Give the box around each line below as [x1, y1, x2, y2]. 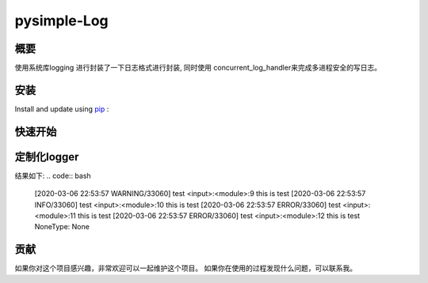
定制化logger [14, 150, 79, 164]
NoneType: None [34, 222, 90, 232]
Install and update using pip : [14, 104, 109, 114]
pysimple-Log [14, 12, 109, 29]
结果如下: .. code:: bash [14, 171, 91, 180]
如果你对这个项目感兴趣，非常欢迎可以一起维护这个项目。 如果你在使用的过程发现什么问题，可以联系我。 [14, 263, 357, 273]
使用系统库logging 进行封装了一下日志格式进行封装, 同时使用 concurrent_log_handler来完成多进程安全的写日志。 [14, 63, 382, 73]
